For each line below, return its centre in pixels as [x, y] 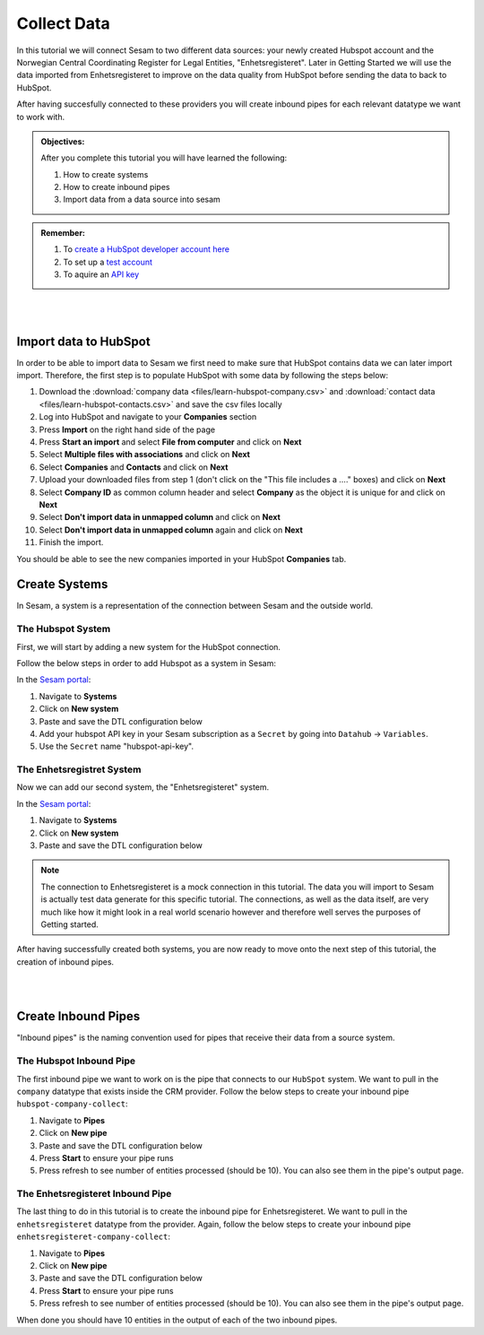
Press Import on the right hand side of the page [127, 429]
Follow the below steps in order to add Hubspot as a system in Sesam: [147, 663]
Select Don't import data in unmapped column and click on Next [160, 517]
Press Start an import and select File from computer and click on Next [170, 442]
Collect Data [64, 23]
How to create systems [106, 174]
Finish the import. [71, 542]
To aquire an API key [101, 274]
